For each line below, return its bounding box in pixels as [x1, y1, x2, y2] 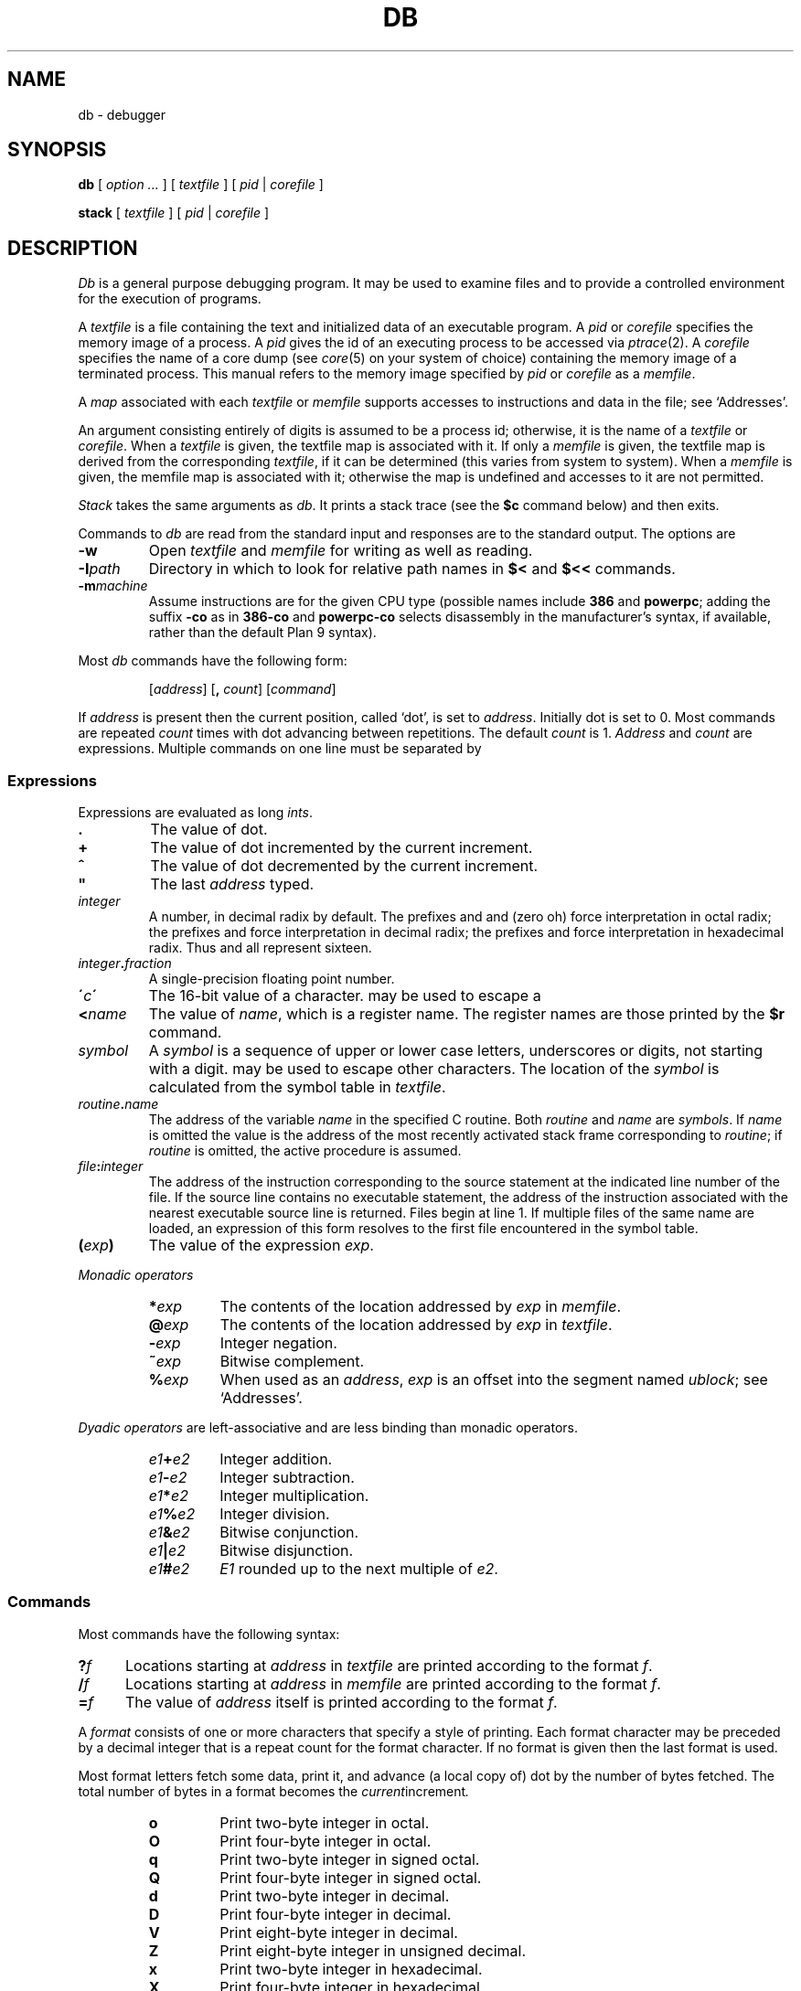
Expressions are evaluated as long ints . [78, 804, 313, 821]
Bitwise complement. [219, 1352, 365, 1371]
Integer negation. [219, 1334, 337, 1353]
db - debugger [78, 106, 166, 122]
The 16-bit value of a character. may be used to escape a [148, 986, 541, 1006]
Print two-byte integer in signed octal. [219, 1849, 480, 1869]
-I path [78, 559, 121, 579]
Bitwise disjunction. [219, 1541, 354, 1560]
